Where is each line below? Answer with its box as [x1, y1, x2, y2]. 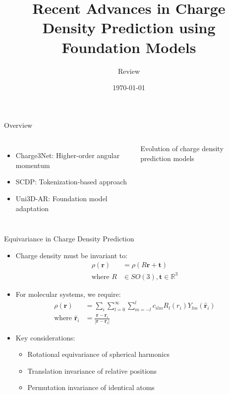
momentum [15, 160, 50, 170]
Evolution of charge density [140, 143, 224, 154]
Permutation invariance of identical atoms [27, 382, 155, 393]
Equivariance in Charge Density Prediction [4, 233, 134, 244]
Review [117, 65, 140, 76]
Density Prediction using [42, 17, 216, 38]
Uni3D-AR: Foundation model [15, 193, 108, 204]
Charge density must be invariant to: [15, 250, 128, 260]
